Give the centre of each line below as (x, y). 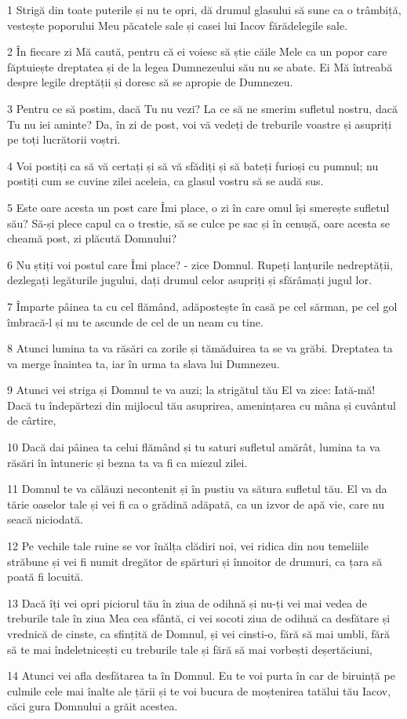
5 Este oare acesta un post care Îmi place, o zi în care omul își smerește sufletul (198, 207)
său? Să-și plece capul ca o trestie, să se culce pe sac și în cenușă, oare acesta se (198, 223)
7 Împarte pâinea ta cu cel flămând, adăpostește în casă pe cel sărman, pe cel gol (202, 306)
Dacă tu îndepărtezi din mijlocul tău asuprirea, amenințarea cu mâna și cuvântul (202, 405)
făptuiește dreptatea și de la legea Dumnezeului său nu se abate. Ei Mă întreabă (200, 66)
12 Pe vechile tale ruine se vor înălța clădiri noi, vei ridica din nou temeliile (188, 546)
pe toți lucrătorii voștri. (64, 139)
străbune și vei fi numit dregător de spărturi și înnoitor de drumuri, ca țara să (195, 561)
